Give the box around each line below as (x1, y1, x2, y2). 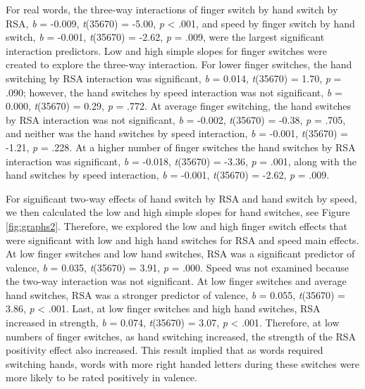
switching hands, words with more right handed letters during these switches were (6, 356, 360, 371)
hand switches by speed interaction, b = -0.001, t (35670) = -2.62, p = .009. (6, 167, 330, 182)
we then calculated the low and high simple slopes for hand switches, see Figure (6, 205, 350, 219)
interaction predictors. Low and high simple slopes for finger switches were (6, 43, 327, 58)
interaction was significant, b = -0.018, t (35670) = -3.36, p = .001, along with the (6, 153, 357, 168)
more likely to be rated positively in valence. (6, 370, 197, 385)
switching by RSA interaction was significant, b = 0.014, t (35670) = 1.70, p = (6, 70, 342, 85)
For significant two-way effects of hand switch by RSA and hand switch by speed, (6, 191, 357, 205)
